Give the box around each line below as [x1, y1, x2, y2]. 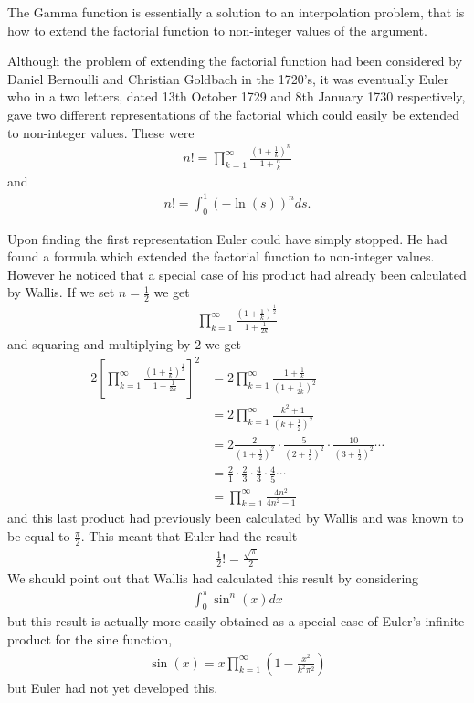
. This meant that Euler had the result [80, 527, 298, 546]
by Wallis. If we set [7, 282, 115, 302]
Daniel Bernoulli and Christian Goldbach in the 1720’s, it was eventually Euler [7, 69, 449, 88]
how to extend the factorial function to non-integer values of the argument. [7, 20, 427, 39]
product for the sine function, [7, 629, 173, 648]
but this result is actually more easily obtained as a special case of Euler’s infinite [7, 612, 465, 631]
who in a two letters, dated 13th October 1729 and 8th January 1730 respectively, [7, 87, 466, 106]
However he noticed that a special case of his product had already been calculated [7, 264, 467, 283]
